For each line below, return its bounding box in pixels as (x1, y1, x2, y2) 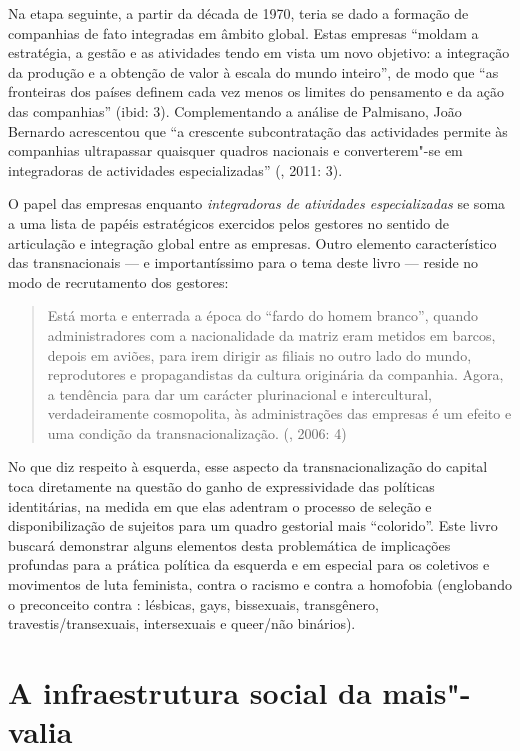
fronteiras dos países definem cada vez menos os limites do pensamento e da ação (8, 81, 505, 102)
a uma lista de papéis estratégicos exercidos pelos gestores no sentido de (8, 212, 449, 233)
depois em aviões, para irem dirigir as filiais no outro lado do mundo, (47, 344, 472, 365)
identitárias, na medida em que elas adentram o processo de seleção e (8, 495, 432, 516)
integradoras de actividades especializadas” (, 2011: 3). (8, 159, 343, 180)
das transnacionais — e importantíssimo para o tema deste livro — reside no (8, 252, 479, 273)
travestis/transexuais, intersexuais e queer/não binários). (8, 613, 356, 634)
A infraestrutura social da (8, 672, 372, 712)
